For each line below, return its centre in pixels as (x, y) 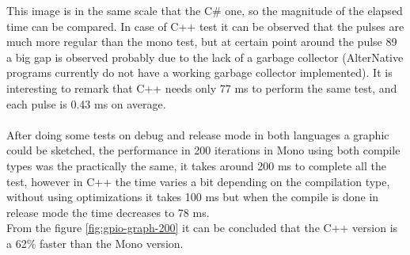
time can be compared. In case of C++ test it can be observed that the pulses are (205, 26)
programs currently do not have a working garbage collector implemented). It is (199, 72)
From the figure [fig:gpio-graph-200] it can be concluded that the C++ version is (202, 228)
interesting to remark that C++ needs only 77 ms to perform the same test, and (202, 88)
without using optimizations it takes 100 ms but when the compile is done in (193, 197)
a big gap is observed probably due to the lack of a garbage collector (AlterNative (205, 57)
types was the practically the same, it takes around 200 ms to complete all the (196, 165)
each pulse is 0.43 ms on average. (86, 103)
